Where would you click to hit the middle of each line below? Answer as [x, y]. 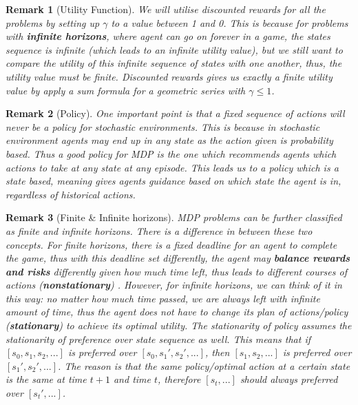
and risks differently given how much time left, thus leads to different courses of [176, 271]
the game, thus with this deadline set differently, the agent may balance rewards [178, 258]
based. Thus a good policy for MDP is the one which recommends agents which [171, 153]
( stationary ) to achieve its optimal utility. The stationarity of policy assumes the [179, 325]
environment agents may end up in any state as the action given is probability [169, 140]
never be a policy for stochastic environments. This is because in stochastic [163, 126]
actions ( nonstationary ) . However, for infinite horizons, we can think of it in [174, 285]
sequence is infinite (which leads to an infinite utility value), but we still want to [174, 49]
